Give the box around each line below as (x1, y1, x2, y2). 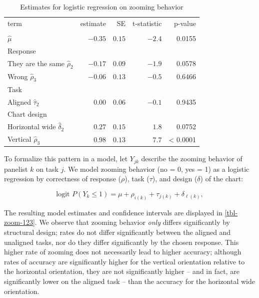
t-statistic (132, 18, 162, 28)
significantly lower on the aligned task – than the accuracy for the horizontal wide (4, 276, 255, 286)
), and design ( (152, 173, 197, 184)
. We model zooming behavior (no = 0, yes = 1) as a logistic (63, 163, 249, 174)
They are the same (7, 58, 65, 68)
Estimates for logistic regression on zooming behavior (20, 2, 183, 12)
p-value (173, 18, 196, 28)
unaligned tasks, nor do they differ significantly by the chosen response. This (4, 236, 239, 247)
